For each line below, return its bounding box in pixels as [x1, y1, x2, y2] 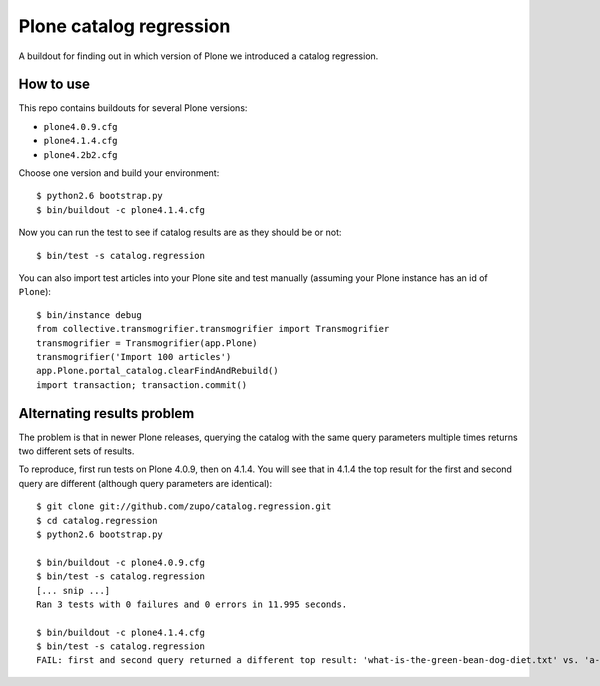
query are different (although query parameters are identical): [18, 477, 273, 489]
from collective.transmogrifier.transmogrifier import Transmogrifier [36, 323, 390, 335]
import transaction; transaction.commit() [36, 379, 248, 390]
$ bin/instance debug [36, 309, 142, 320]
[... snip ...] [36, 585, 111, 596]
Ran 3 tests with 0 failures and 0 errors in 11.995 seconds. [36, 598, 348, 610]
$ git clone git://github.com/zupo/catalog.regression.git [36, 501, 332, 512]
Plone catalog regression [18, 15, 231, 37]
